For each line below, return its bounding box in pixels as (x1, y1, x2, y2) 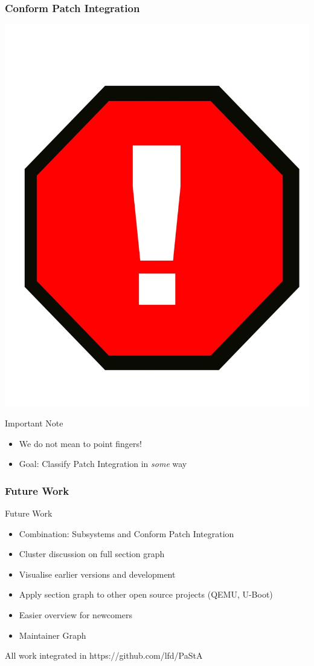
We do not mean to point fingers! (19, 437, 142, 449)
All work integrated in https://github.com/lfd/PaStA (5, 649, 203, 662)
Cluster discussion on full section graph (19, 547, 165, 560)
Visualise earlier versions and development (19, 567, 176, 580)
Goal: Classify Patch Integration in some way (19, 457, 187, 470)
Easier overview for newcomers (19, 608, 132, 621)
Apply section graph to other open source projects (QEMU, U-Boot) (19, 588, 273, 601)
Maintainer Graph (19, 628, 86, 641)
